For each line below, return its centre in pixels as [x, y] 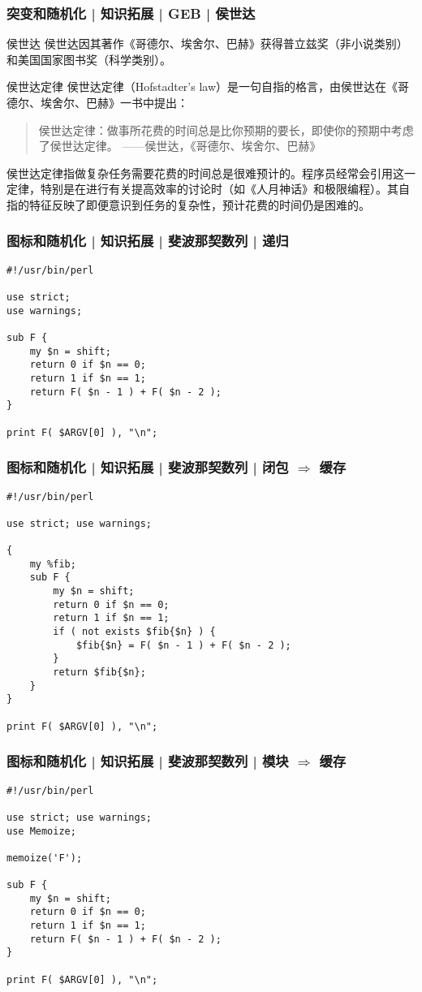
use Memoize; [41, 831]
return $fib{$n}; [99, 673]
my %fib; [53, 564]
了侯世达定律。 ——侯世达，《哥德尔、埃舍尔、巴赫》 [180, 146]
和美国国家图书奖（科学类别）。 [89, 59]
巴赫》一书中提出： [137, 102]
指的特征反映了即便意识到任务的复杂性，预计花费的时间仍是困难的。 [188, 204]
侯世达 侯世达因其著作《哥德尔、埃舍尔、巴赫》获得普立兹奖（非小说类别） [207, 43]
